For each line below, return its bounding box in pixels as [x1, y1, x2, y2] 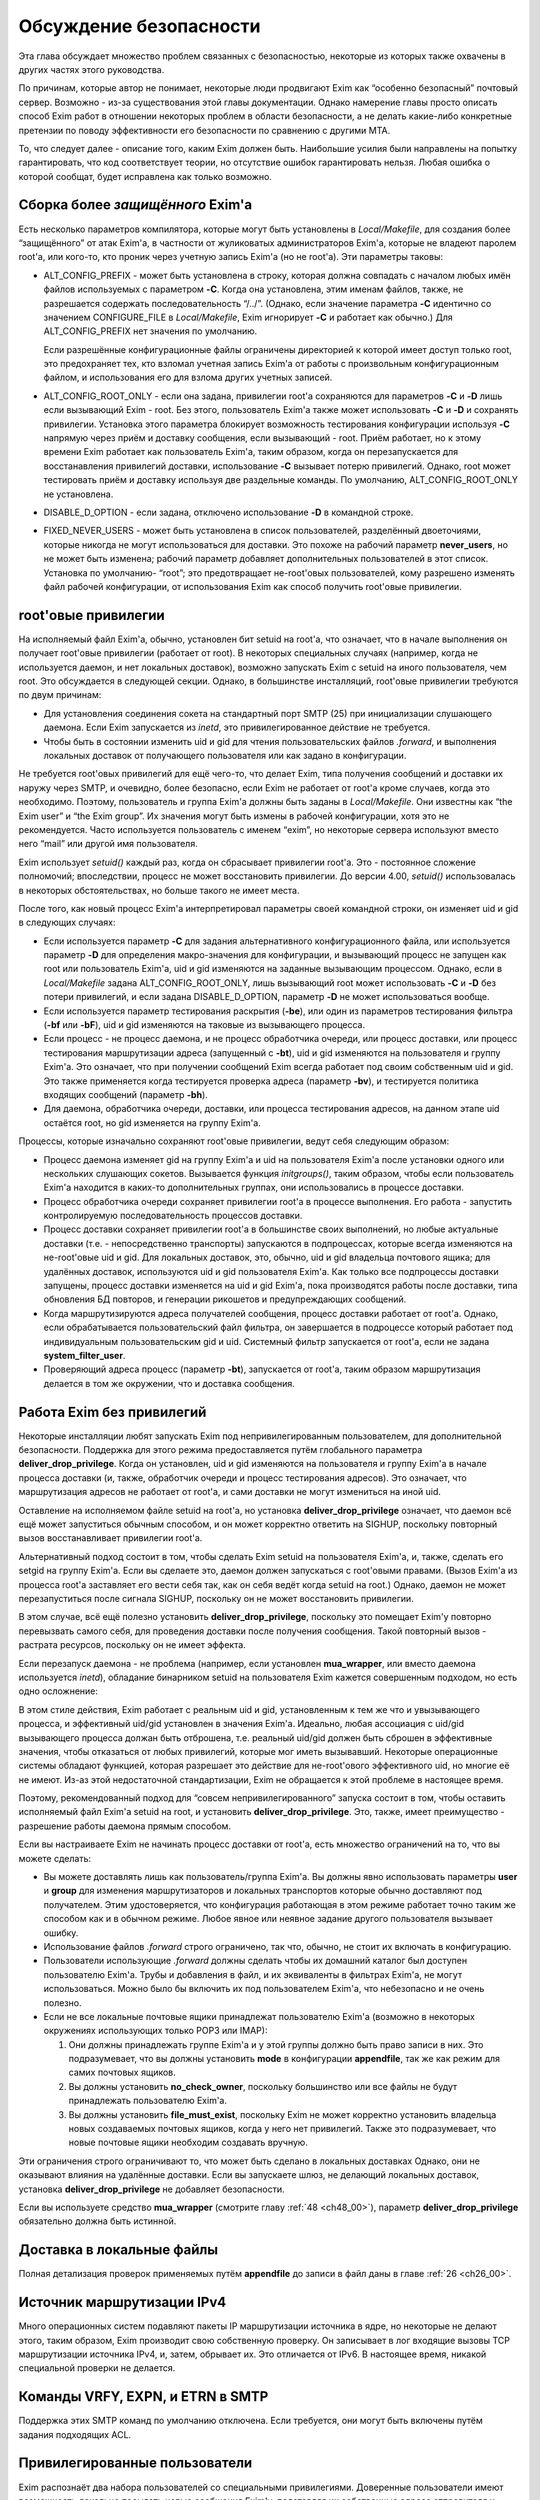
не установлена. [43, 488, 114, 500]
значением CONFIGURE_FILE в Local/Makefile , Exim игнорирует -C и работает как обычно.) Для [43, 311, 454, 323]
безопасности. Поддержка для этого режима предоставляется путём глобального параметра [18, 1444, 423, 1456]
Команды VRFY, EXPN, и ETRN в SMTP [18, 2388, 269, 2405]
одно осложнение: [18, 1685, 99, 1697]
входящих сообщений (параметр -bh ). [43, 1088, 209, 1100]
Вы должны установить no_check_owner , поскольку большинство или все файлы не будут [68, 2080, 458, 2092]
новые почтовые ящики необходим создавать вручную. [68, 2136, 309, 2149]
